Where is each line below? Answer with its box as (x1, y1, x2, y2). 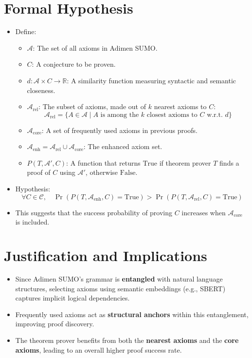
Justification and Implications (4, 245, 207, 265)
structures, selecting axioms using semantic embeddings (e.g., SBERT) (15, 283, 226, 293)
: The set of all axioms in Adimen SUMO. (33, 42, 158, 53)
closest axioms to (146, 111, 198, 118)
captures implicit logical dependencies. (15, 293, 130, 303)
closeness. (27, 85, 55, 95)
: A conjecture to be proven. (32, 59, 116, 69)
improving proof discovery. (15, 319, 94, 329)
